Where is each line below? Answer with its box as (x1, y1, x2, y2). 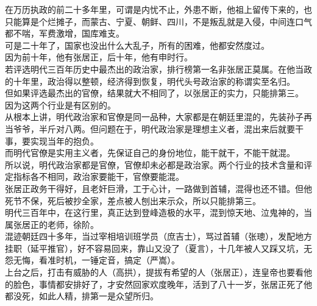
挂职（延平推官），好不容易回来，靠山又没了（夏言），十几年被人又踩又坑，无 (5, 241, 312, 254)
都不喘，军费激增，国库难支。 (5, 27, 124, 40)
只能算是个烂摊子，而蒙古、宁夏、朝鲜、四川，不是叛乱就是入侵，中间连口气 (5, 15, 312, 27)
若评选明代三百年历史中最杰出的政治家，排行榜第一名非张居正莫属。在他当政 (5, 62, 312, 75)
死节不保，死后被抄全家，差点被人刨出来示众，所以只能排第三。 (5, 194, 261, 207)
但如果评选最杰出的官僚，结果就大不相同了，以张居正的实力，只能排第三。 (5, 87, 304, 99)
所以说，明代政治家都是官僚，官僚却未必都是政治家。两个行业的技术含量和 (5, 158, 304, 171)
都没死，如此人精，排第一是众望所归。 (5, 290, 158, 302)
